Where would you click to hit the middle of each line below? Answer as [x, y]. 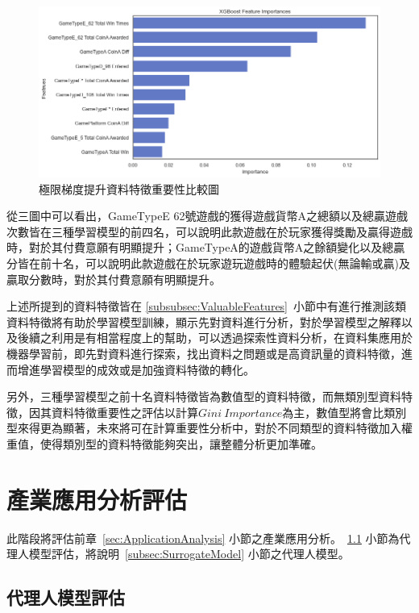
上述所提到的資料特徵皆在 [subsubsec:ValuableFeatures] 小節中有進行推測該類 [207, 306]
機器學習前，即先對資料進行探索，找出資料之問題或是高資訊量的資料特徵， [204, 353]
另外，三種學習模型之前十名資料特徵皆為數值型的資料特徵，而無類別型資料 [204, 396]
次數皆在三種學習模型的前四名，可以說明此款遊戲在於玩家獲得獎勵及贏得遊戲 [209, 231]
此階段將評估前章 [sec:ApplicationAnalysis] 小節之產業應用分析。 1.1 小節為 [203, 538]
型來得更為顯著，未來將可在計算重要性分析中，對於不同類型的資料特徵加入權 [209, 428]
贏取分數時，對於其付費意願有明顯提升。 [114, 279]
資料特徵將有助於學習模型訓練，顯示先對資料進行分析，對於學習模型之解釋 [204, 321]
